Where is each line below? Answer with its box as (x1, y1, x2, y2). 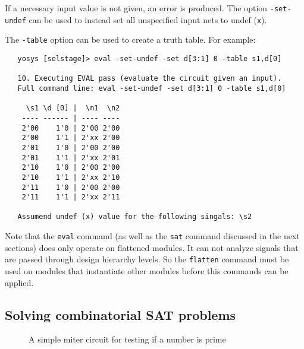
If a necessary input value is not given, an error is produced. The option (5, 2, 268, 14)
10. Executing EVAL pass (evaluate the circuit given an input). (17, 74, 282, 83)
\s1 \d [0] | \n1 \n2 (26, 104, 120, 113)
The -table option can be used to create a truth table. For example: (5, 33, 256, 46)
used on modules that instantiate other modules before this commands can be (5, 265, 289, 277)
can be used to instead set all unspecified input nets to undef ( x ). (29, 13, 267, 26)
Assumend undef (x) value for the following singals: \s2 (17, 212, 252, 221)
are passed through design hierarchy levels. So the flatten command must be (5, 253, 289, 265)
